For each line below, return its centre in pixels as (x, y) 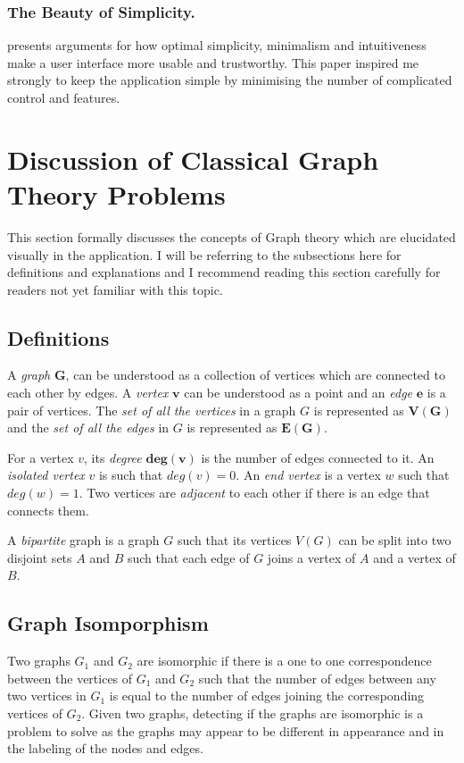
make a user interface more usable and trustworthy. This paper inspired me (213, 62)
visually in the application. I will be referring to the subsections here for (204, 254)
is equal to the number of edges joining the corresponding (267, 696)
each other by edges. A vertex (88, 393)
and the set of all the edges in (88, 428)
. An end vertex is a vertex (308, 475)
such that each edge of (188, 557)
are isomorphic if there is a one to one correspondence (284, 661)
